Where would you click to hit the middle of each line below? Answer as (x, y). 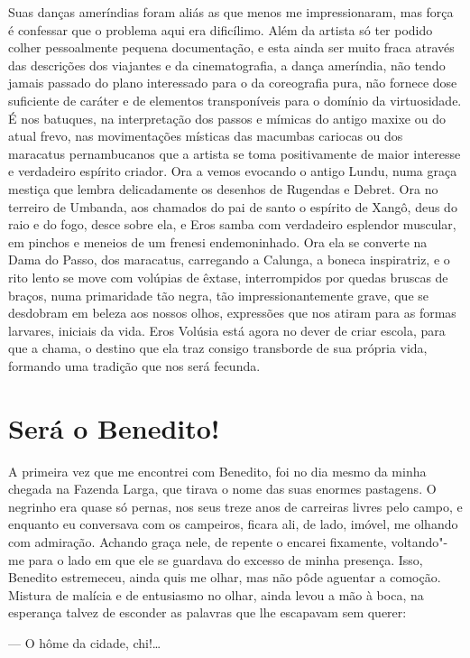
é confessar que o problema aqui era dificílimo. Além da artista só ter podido (221, 29)
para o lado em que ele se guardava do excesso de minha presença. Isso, (226, 559)
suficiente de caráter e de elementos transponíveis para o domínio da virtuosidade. (235, 100)
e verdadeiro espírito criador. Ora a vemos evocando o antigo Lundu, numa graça (233, 171)
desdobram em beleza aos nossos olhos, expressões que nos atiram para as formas (232, 313)
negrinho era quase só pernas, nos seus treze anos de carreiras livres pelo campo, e (235, 506)
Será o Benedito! (114, 427)
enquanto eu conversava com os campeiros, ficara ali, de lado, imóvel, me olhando (233, 524)
